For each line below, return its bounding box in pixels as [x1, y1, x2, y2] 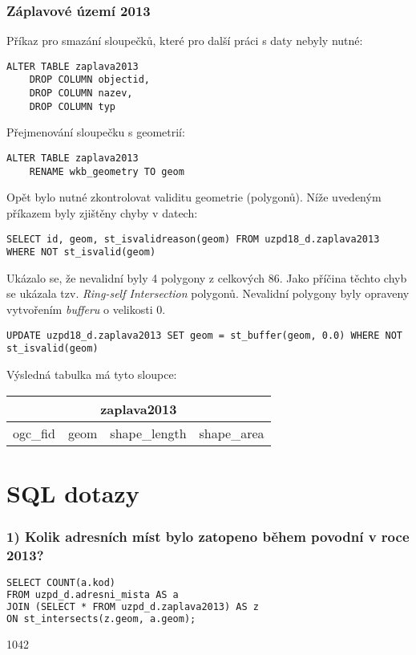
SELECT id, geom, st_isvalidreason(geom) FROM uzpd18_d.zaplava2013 [6, 233, 380, 245]
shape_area [199, 423, 265, 442]
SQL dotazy [6, 476, 139, 509]
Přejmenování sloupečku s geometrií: [6, 124, 185, 140]
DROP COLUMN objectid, [29, 74, 150, 86]
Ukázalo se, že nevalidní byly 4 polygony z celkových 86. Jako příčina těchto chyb [6, 269, 407, 286]
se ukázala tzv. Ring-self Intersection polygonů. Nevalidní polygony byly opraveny [6, 285, 410, 302]
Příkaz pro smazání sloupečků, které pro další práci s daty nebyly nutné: [6, 32, 363, 49]
